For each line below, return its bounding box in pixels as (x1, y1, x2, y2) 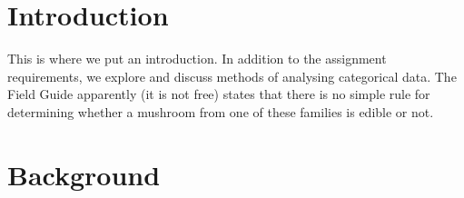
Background (7, 155, 161, 193)
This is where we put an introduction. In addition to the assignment (7, 49, 387, 68)
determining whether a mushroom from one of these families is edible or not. (7, 102, 434, 121)
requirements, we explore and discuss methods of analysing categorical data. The (7, 66, 457, 85)
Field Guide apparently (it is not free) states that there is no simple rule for (7, 84, 430, 104)
